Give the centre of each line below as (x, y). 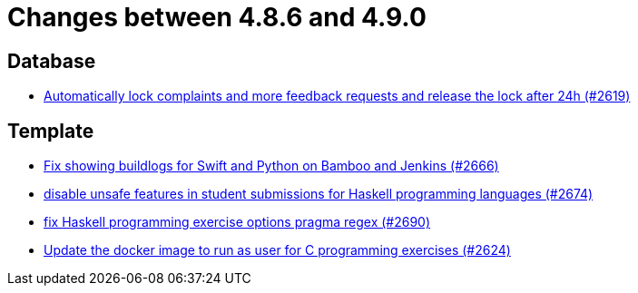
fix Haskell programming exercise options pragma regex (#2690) (237, 222)
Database (52, 61)
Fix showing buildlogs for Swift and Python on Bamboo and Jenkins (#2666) (271, 166)
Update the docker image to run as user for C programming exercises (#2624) (277, 250)
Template (51, 131)
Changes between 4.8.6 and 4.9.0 (217, 17)
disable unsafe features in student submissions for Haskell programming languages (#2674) (319, 194)
